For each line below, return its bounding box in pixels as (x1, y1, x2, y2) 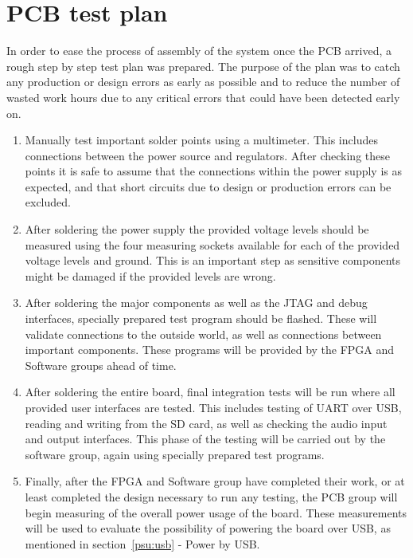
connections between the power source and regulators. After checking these (25, 147, 390, 163)
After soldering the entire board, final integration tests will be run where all (25, 383, 395, 400)
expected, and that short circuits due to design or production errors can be (25, 178, 392, 195)
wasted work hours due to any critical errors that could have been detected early (6, 88, 400, 105)
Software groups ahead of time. (25, 356, 177, 373)
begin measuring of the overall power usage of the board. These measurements (25, 504, 407, 521)
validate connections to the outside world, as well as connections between (25, 325, 382, 342)
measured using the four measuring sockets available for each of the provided (25, 236, 400, 253)
